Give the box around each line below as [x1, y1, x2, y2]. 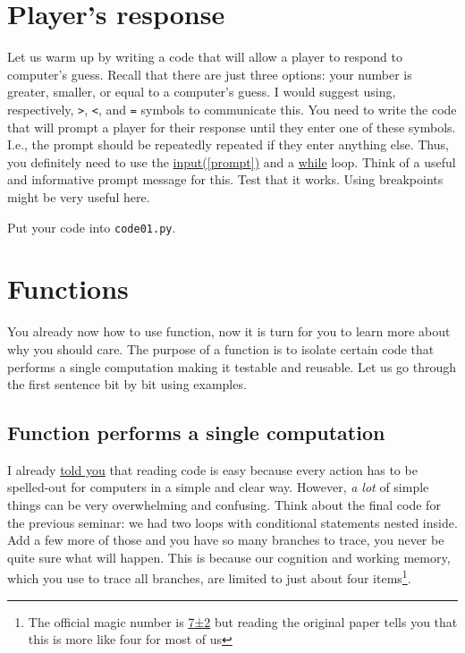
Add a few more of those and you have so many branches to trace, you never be [7, 530, 444, 549]
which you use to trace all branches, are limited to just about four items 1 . [7, 566, 411, 588]
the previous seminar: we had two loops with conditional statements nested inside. [7, 513, 458, 531]
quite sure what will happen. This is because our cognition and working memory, [7, 547, 451, 566]
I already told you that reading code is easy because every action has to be [7, 460, 418, 479]
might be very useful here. [7, 187, 150, 206]
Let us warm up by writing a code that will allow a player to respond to [7, 47, 402, 66]
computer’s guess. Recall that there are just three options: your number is [7, 64, 412, 83]
